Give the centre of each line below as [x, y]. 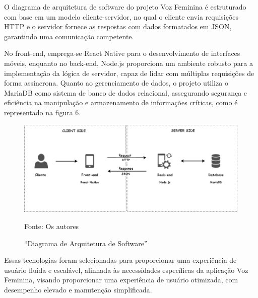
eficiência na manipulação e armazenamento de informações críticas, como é [121, 102]
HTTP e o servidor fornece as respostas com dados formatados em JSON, [118, 26]
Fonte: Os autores [52, 226]
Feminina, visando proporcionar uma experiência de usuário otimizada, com [121, 280]
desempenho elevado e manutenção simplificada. [78, 289]
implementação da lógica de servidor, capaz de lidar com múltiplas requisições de [129, 73]
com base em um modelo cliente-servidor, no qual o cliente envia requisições [121, 16]
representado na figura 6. [43, 112]
